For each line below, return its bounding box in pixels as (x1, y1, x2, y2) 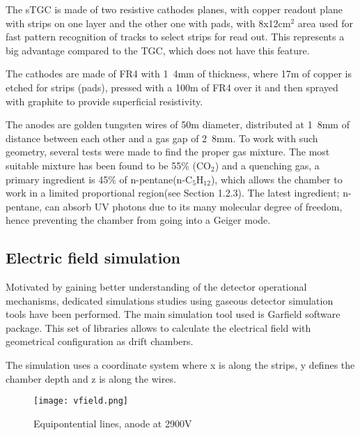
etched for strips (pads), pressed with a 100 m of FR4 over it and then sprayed (6, 79, 338, 94)
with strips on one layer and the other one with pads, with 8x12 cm (6, 15, 291, 30)
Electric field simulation (6, 247, 180, 268)
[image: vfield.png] (33, 396, 129, 406)
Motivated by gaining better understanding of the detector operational (6, 280, 307, 294)
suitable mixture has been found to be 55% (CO (6, 158, 211, 172)
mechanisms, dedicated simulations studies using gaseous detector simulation (6, 293, 334, 307)
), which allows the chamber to (210, 171, 343, 186)
